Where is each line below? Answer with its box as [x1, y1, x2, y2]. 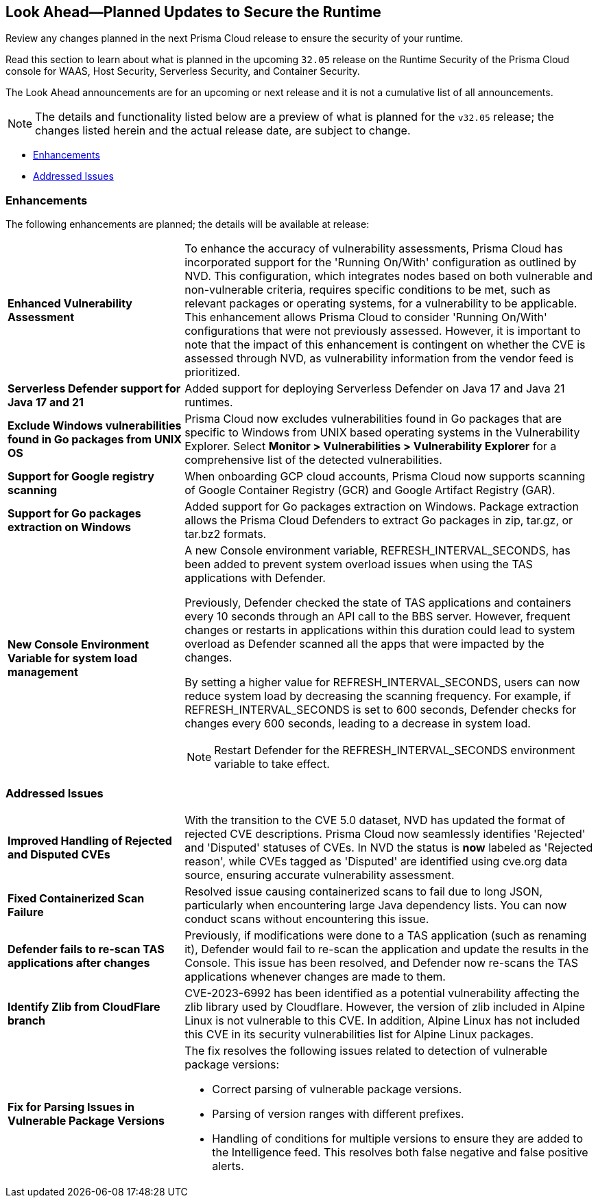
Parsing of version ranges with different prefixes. [212, 1106, 464, 1121]
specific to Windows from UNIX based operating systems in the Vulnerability [184, 425, 580, 440]
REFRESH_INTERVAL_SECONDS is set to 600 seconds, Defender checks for [184, 703, 577, 717]
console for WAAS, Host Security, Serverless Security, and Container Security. [5, 65, 360, 78]
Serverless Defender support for [8, 382, 181, 396]
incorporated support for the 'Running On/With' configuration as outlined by [184, 255, 577, 270]
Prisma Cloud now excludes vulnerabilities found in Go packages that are [184, 412, 562, 426]
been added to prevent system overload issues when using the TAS [184, 557, 533, 572]
